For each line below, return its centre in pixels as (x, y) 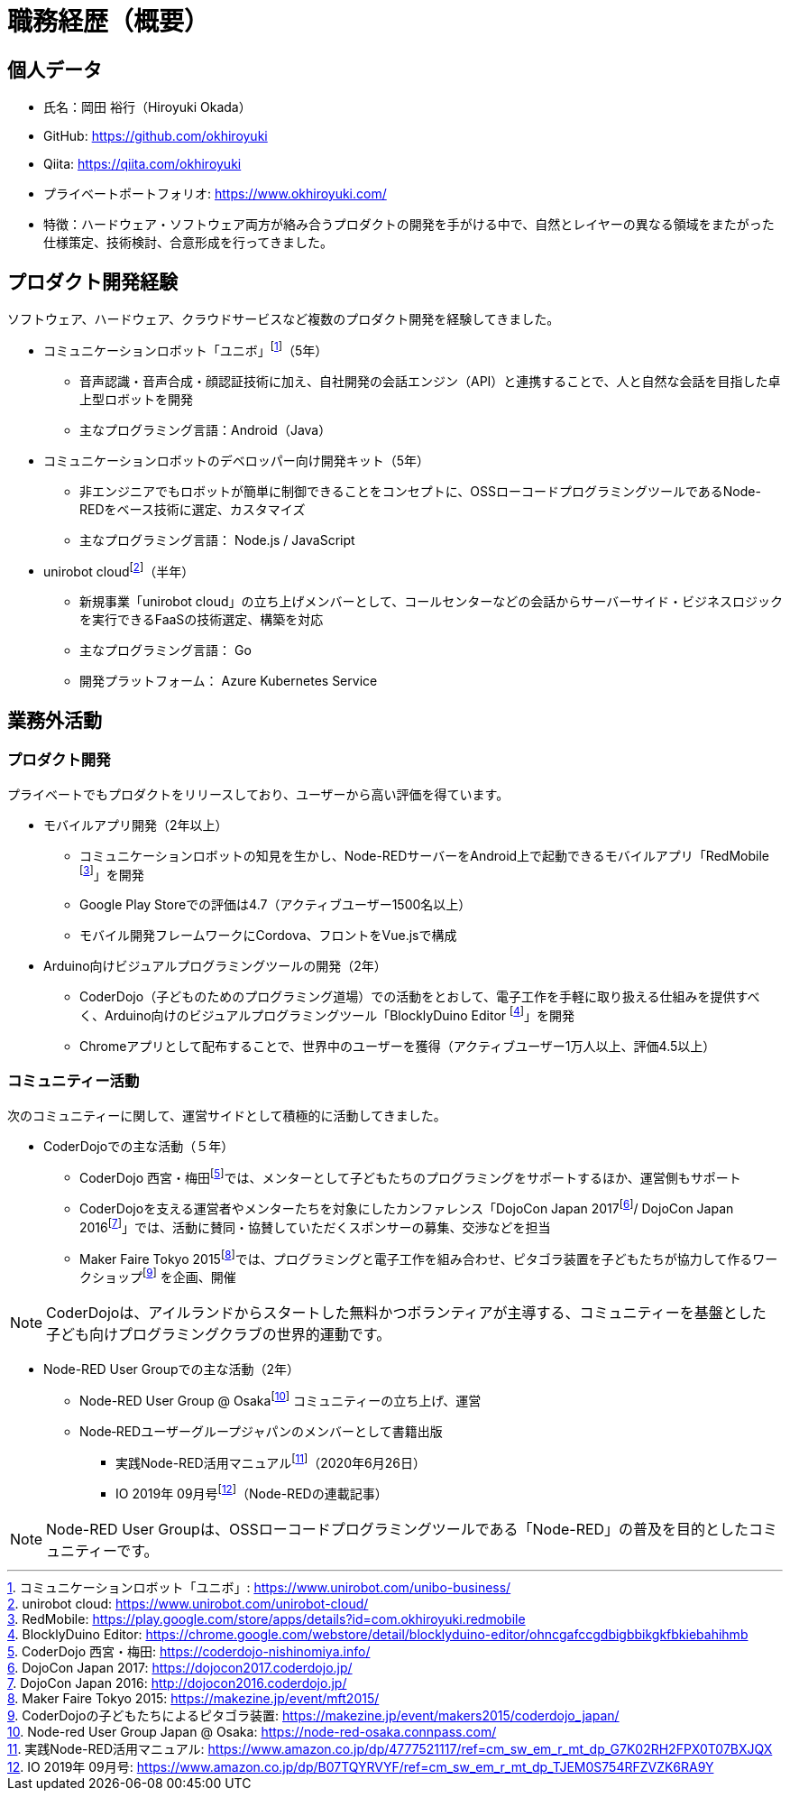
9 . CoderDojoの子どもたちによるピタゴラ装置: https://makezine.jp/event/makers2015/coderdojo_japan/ (313, 1715)
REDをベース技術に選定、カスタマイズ (193, 509)
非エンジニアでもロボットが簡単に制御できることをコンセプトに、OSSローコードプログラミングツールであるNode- (420, 491)
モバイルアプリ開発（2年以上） (136, 825)
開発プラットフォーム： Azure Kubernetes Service (229, 681)
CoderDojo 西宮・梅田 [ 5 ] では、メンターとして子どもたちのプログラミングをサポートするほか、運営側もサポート (410, 1176)
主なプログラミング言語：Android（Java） (206, 429)
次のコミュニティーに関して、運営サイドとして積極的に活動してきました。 (227, 1115)
